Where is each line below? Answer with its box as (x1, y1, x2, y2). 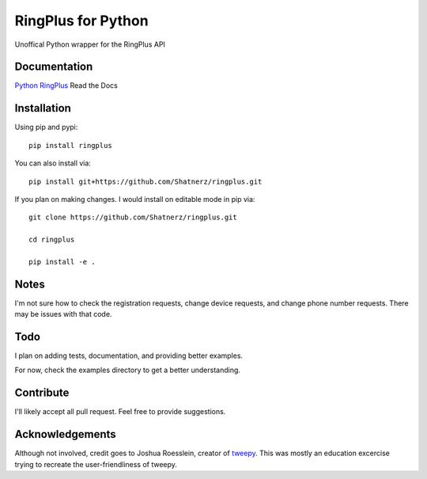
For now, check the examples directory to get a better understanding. (14, 365, 241, 375)
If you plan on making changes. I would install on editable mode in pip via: (14, 194, 255, 203)
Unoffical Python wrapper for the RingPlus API (14, 40, 166, 49)
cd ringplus (28, 235, 75, 245)
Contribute (14, 386, 70, 400)
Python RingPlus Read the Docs (14, 81, 118, 90)
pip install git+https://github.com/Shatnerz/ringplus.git (28, 177, 263, 186)
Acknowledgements (14, 428, 116, 441)
